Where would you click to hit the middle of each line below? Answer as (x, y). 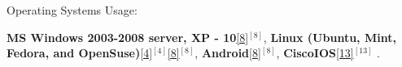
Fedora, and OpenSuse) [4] (80, 53)
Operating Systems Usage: (72, 10)
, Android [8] (228, 53)
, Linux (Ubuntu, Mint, (330, 37)
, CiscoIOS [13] (315, 53)
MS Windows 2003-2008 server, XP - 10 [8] (128, 37)
